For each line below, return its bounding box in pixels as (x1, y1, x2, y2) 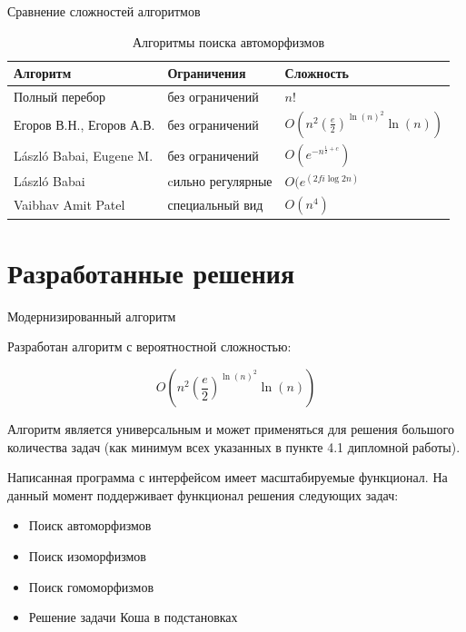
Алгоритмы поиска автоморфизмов (133, 32, 325, 51)
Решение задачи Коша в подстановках (28, 607, 238, 627)
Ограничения (167, 64, 246, 83)
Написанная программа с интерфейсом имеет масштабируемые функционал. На (7, 468, 448, 487)
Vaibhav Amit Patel (14, 195, 125, 214)
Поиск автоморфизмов (28, 516, 152, 535)
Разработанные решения (7, 253, 295, 291)
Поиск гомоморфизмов (28, 577, 154, 596)
